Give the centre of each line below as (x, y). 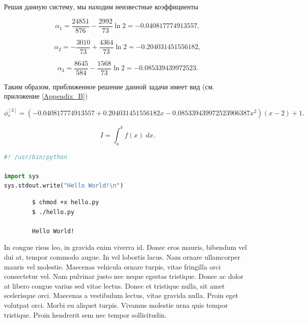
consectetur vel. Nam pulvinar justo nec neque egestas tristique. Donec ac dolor (124, 276)
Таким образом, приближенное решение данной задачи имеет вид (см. (109, 86)
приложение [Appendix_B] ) (46, 96)
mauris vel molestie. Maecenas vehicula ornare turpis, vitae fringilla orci (112, 266)
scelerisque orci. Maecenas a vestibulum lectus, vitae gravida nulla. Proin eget (121, 295)
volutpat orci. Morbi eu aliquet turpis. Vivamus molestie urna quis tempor (116, 305)
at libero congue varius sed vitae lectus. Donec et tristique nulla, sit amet (114, 285)
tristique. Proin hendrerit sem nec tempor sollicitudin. (85, 314)
